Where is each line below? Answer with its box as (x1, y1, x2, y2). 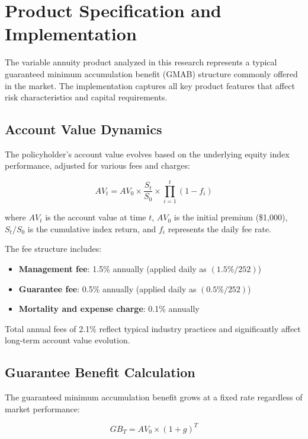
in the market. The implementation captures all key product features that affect (5, 79, 295, 91)
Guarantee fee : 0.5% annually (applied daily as (18, 282, 197, 295)
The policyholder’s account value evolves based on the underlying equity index (5, 147, 290, 160)
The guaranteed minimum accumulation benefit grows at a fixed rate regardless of (5, 391, 303, 403)
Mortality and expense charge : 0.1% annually (18, 302, 200, 315)
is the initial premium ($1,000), (174, 211, 288, 223)
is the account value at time (45, 211, 146, 223)
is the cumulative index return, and (27, 222, 156, 235)
